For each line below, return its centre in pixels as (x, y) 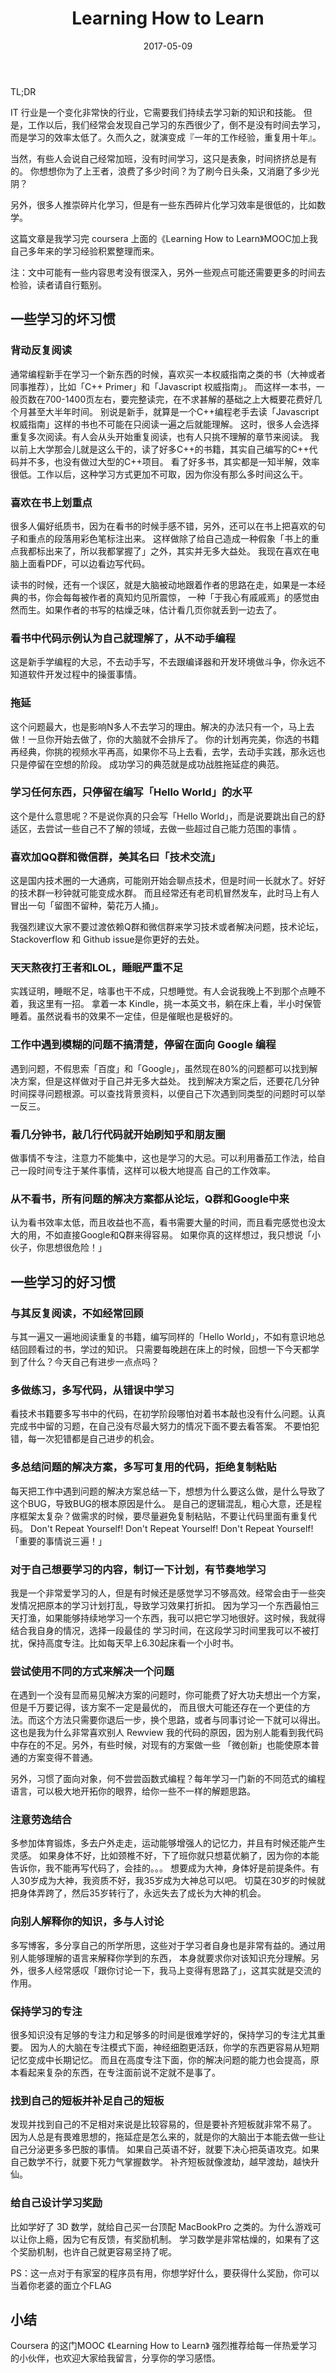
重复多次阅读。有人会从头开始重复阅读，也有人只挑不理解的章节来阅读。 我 (165, 436)
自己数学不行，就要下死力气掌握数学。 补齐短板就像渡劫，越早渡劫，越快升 (165, 2162)
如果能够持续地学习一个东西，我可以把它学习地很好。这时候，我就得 (185, 1618)
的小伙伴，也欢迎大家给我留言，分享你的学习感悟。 (115, 2358)
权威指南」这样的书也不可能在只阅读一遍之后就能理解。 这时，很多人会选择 (165, 424)
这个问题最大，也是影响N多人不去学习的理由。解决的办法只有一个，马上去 (162, 726)
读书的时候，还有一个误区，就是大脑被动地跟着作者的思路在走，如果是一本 (163, 584)
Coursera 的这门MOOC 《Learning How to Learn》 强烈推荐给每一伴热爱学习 (164, 2346)
